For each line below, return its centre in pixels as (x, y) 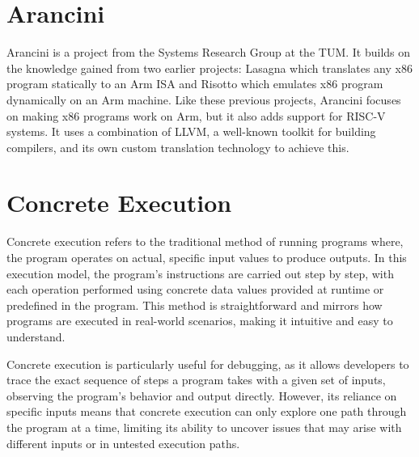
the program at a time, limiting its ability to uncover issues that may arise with (204, 427)
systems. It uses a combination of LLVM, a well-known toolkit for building (191, 131)
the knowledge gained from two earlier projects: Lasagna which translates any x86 (209, 68)
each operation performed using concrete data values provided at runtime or (195, 289)
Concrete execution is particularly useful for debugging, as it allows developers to (208, 364)
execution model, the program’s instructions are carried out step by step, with (200, 273)
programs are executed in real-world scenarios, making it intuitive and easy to (200, 321)
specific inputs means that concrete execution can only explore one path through (207, 411)
